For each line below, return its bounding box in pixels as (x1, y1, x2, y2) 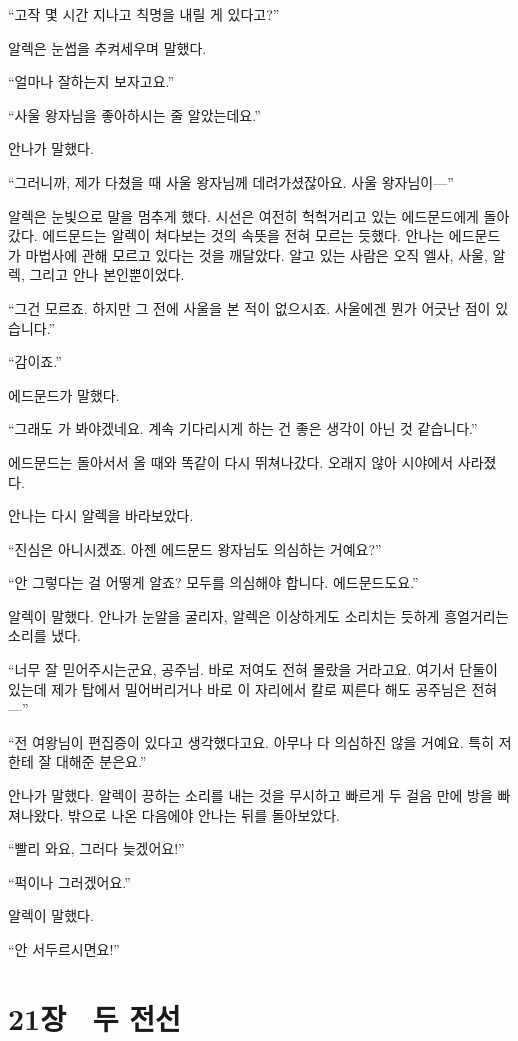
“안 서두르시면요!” (8, 939, 120, 959)
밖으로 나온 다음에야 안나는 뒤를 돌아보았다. (68, 804, 340, 825)
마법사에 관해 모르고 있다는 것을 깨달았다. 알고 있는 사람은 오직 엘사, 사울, (25, 244, 488, 265)
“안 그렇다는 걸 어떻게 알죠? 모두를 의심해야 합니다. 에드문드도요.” (8, 572, 419, 593)
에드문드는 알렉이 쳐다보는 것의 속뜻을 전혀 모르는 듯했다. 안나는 (42, 225, 445, 246)
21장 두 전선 (8, 997, 181, 1038)
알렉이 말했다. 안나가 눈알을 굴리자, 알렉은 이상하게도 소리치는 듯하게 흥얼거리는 (8, 605, 509, 626)
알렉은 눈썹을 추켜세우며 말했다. (8, 37, 207, 58)
